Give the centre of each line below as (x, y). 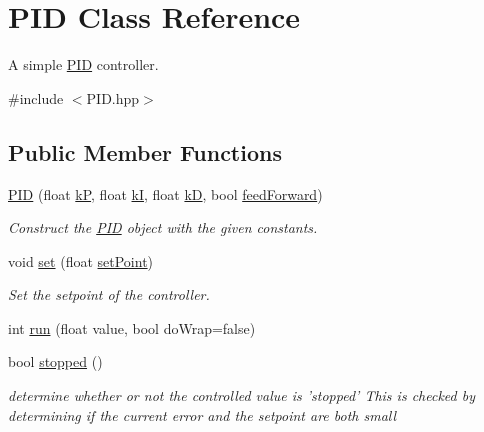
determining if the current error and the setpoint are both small (202, 414)
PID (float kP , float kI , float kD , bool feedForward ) (165, 193)
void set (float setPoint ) (81, 260)
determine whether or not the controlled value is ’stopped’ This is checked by (241, 395)
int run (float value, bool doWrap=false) (132, 327)
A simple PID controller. (83, 64)
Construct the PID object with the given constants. (163, 227)
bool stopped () (55, 361)
